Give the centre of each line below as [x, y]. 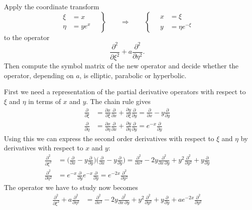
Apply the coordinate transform [52, 6]
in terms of [45, 101]
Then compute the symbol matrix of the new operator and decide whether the [121, 66]
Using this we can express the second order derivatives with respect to [109, 138]
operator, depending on [39, 75]
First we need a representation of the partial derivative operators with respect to [125, 92]
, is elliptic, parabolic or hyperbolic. [133, 75]
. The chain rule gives [118, 101]
